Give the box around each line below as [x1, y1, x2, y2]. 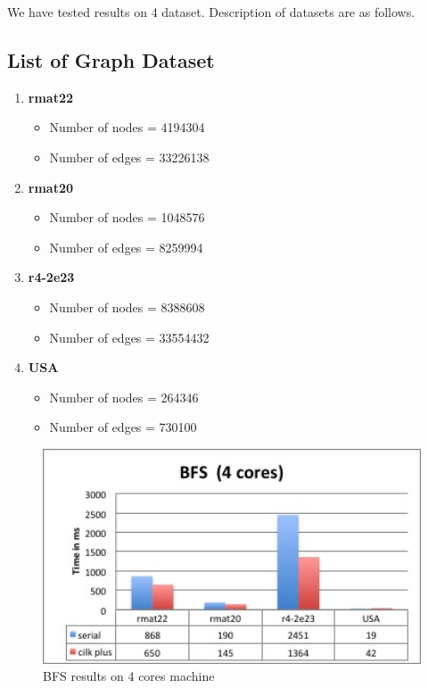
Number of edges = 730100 [49, 418, 197, 436]
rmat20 [28, 178, 74, 196]
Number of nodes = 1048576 [49, 208, 205, 227]
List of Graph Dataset [7, 46, 215, 73]
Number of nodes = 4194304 [49, 118, 205, 137]
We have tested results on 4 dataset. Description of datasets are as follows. [7, 3, 416, 21]
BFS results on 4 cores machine [43, 667, 215, 685]
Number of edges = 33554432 [49, 327, 210, 346]
